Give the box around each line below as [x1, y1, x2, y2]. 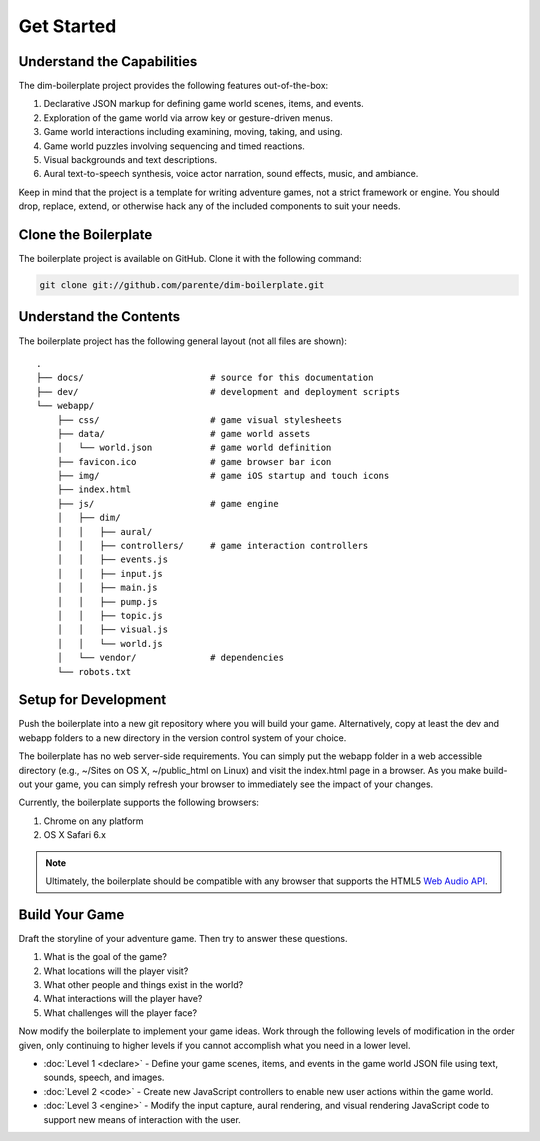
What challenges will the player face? [43, 1006, 198, 1019]
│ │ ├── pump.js [56, 596, 158, 607]
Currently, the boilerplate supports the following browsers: [18, 796, 260, 809]
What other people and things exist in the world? [43, 979, 244, 991]
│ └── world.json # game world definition [56, 442, 332, 454]
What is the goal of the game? [43, 951, 167, 963]
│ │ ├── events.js [56, 554, 169, 565]
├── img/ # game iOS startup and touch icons [56, 470, 390, 482]
